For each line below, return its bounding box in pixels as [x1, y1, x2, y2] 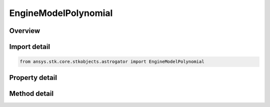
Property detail [9, 73, 57, 82]
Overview [9, 26, 40, 35]
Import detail [9, 42, 50, 51]
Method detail [9, 89, 54, 97]
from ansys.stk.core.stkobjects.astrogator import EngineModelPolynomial [19, 59, 204, 64]
